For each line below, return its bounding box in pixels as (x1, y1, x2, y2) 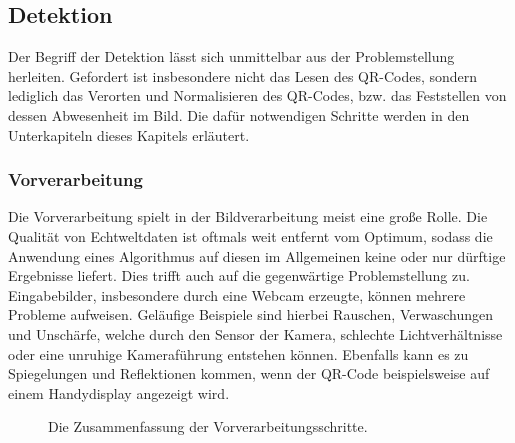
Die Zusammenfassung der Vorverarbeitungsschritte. (48, 416, 368, 437)
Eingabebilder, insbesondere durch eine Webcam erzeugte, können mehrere (8, 284, 466, 305)
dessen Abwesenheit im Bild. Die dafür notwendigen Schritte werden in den (8, 104, 470, 125)
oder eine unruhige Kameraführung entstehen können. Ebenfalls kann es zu (8, 343, 469, 364)
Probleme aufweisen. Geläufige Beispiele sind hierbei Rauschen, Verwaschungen (8, 304, 493, 325)
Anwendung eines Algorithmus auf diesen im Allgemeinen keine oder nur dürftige (8, 245, 506, 266)
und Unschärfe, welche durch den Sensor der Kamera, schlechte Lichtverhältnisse (8, 323, 503, 344)
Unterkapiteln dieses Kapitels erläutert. (8, 124, 250, 145)
